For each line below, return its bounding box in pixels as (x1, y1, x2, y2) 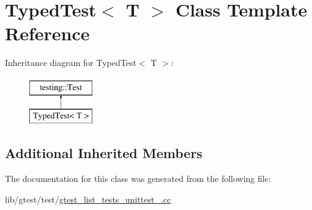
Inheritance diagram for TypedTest (5, 56, 136, 69)
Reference (5, 21, 90, 46)
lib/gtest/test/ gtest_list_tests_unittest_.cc (5, 192, 171, 205)
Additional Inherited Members (5, 143, 202, 162)
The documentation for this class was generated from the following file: (5, 172, 271, 185)
